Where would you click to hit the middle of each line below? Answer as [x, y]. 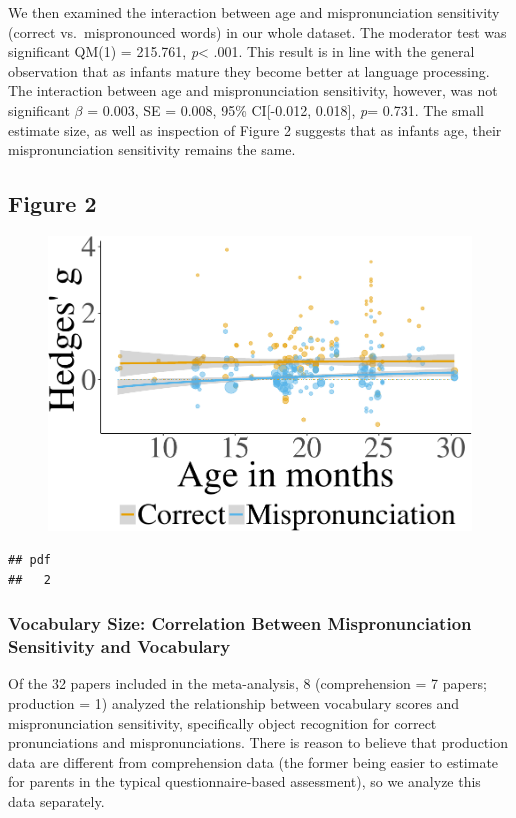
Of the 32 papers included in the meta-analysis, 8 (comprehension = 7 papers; [247, 683]
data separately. [56, 800]
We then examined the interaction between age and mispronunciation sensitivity [254, 12]
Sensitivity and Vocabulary [119, 646]
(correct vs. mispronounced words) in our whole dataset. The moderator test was [257, 31]
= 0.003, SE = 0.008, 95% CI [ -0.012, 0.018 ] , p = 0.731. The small [285, 109]
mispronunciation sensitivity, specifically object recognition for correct [222, 722]
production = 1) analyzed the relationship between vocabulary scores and [234, 702]
